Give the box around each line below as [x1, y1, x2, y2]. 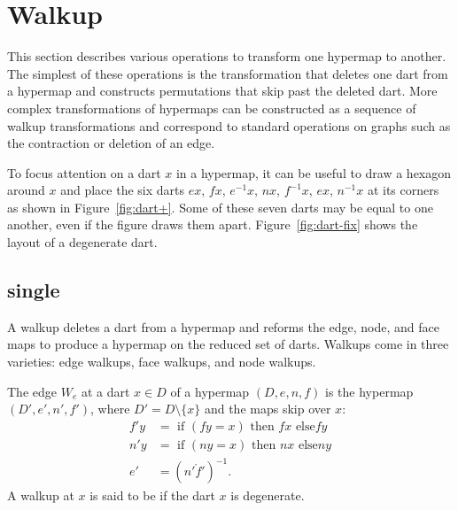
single [7, 276, 60, 304]
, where [90, 399, 130, 418]
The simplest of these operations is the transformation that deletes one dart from [7, 64, 448, 82]
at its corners [367, 181, 439, 199]
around [7, 181, 45, 199]
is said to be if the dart [89, 486, 215, 505]
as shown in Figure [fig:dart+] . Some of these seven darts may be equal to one [7, 197, 433, 216]
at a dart [81, 382, 130, 400]
